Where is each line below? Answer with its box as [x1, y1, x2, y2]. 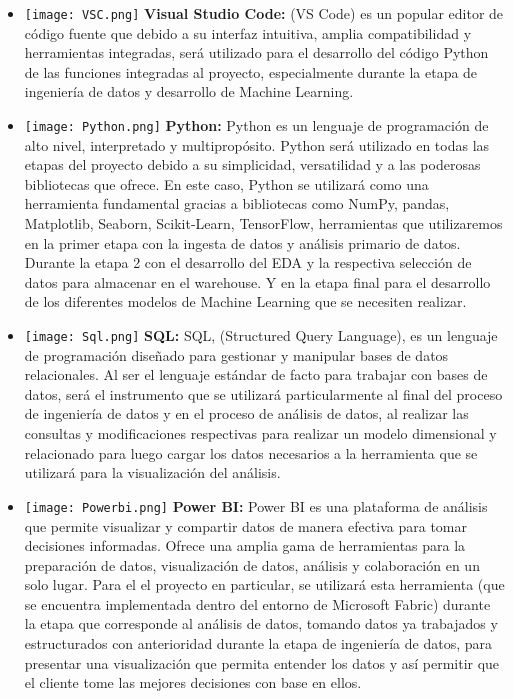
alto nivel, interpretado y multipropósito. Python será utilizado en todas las [24, 134, 490, 155]
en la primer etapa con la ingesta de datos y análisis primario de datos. [24, 232, 461, 253]
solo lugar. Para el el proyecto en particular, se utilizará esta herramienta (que [24, 574, 505, 595]
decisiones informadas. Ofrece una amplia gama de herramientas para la [24, 535, 466, 556]
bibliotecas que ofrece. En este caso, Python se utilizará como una [24, 173, 429, 194]
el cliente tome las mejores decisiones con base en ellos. [24, 672, 362, 693]
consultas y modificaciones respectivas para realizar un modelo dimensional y [24, 423, 497, 444]
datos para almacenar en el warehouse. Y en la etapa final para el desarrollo [24, 271, 491, 292]
